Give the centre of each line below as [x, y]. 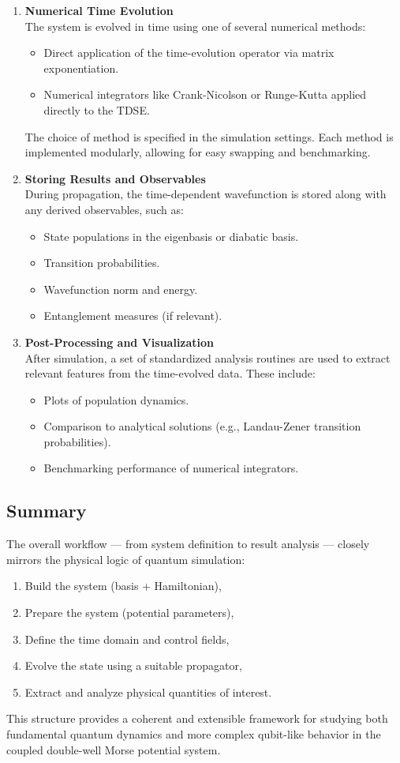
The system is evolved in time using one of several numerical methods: [195, 26]
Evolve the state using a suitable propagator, [133, 665]
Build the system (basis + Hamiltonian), [123, 586]
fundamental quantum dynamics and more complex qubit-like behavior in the [194, 734]
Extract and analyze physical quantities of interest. [148, 692]
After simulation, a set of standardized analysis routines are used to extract [207, 357]
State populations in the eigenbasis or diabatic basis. [171, 236]
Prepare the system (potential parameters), [129, 613]
